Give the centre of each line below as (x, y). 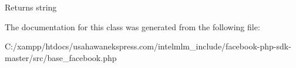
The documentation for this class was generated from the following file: (132, 26)
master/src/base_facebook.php (61, 57)
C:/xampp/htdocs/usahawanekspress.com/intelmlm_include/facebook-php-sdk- (148, 46)
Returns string (31, 7)
